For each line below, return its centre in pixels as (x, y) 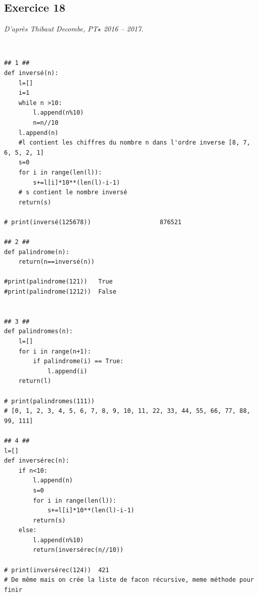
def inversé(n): (31, 73)
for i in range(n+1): (55, 351)
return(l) (35, 381)
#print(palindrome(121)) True (58, 282)
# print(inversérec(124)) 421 (57, 570)
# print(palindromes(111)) (49, 401)
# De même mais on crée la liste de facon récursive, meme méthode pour (129, 580)
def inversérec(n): (37, 461)
